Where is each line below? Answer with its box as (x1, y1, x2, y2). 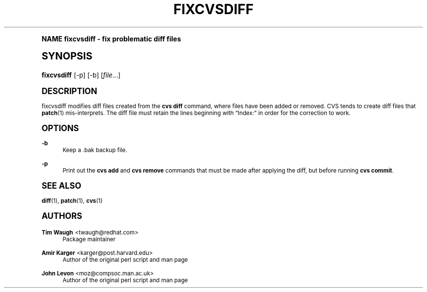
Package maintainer (62, 235, 116, 243)
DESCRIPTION (41, 86, 97, 96)
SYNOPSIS (41, 49, 93, 62)
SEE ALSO (41, 180, 81, 191)
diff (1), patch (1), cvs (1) (41, 197, 103, 204)
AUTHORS (41, 211, 82, 221)
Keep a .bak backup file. (62, 146, 127, 154)
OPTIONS (41, 123, 79, 133)
